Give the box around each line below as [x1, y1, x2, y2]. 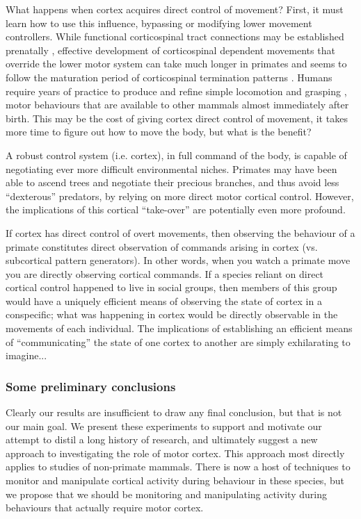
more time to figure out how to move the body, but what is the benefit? [6, 124, 312, 139]
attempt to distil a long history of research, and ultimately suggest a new [6, 432, 318, 447]
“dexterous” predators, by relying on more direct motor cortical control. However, [6, 188, 354, 203]
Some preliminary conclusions [6, 377, 176, 395]
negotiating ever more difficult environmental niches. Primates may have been [6, 161, 337, 176]
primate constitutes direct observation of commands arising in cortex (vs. [6, 239, 318, 254]
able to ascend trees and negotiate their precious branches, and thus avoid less [6, 175, 339, 190]
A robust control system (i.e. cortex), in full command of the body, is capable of [6, 147, 347, 162]
